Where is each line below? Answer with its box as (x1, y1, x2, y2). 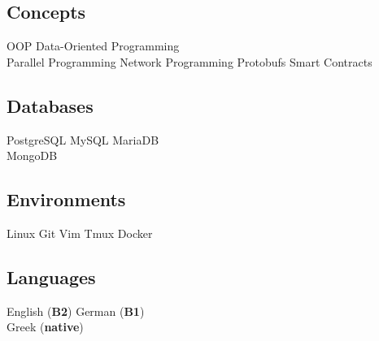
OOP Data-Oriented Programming (7, 37, 180, 54)
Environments (7, 187, 126, 212)
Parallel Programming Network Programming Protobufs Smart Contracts (7, 53, 372, 70)
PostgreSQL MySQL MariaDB (7, 131, 159, 148)
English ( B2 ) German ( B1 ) (7, 302, 145, 319)
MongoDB (7, 147, 58, 164)
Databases (7, 93, 94, 118)
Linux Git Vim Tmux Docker (7, 224, 153, 241)
